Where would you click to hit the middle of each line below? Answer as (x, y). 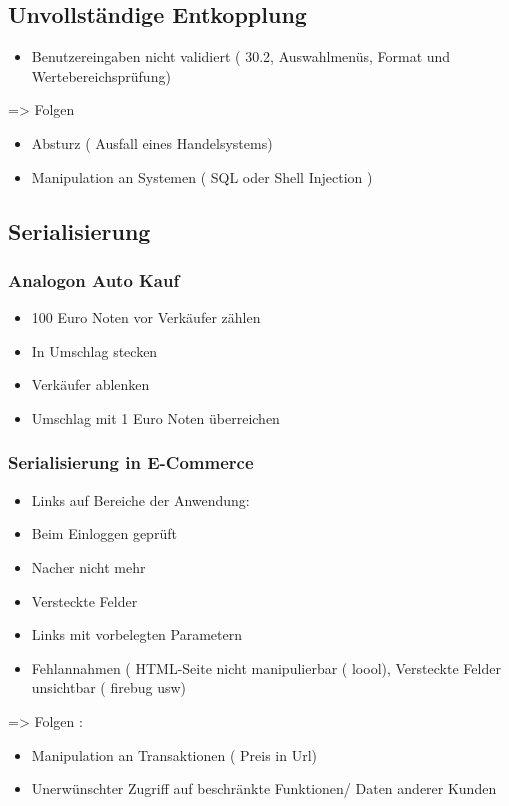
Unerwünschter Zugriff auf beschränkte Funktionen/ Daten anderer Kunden (264, 788)
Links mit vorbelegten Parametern (136, 634)
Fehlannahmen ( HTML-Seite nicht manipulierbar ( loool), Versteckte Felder (266, 667)
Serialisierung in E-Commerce (131, 462)
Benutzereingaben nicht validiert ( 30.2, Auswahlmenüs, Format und (241, 56)
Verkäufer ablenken (90, 384)
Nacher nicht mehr (88, 566)
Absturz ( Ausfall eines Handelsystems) (152, 142)
